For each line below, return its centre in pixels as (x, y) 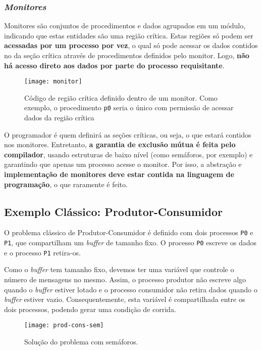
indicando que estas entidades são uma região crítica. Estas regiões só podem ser (129, 35)
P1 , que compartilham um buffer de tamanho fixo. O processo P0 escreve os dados (130, 243)
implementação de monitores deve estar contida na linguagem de (119, 174)
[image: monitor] (53, 82)
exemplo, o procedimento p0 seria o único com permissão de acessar (129, 107)
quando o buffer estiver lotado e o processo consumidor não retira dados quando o (131, 289)
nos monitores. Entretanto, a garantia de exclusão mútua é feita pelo (120, 144)
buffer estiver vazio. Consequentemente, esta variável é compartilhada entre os (125, 299)
